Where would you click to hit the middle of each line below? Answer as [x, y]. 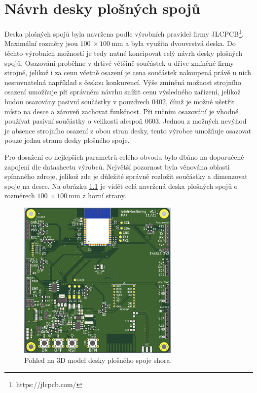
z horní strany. [104, 196]
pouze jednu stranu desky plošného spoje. [67, 140]
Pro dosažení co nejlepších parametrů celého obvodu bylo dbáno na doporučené [124, 156]
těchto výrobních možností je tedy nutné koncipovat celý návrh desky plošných [124, 53]
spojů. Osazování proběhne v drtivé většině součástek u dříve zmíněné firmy [119, 63]
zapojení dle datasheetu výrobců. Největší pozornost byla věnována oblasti [117, 166]
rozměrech [20, 196]
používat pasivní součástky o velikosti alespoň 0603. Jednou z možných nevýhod [126, 121]
